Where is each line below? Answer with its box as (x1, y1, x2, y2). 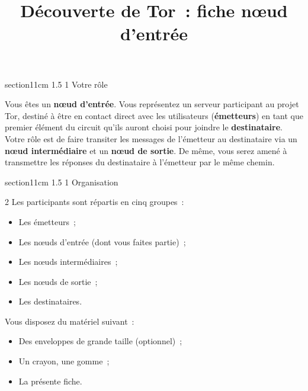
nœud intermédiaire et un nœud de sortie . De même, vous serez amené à (5, 144, 287, 156)
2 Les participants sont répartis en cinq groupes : (5, 195, 184, 208)
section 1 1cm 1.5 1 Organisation (5, 175, 118, 188)
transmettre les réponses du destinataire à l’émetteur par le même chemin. (5, 156, 275, 168)
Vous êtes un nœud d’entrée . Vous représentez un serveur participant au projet (5, 98, 299, 110)
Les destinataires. (18, 295, 82, 307)
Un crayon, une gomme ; (18, 355, 110, 367)
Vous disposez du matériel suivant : (5, 315, 134, 327)
